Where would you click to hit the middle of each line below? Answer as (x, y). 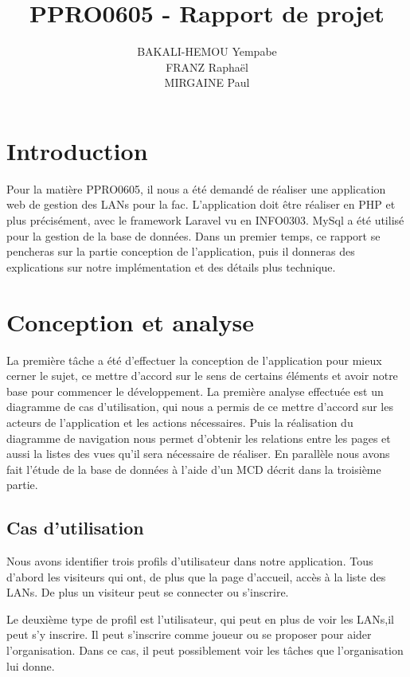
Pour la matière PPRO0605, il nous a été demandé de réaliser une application (196, 188)
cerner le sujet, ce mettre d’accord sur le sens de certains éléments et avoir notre (202, 376)
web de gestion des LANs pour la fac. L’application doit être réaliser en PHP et (201, 204)
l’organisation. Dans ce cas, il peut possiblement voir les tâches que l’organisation (205, 650)
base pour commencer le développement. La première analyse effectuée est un (195, 391)
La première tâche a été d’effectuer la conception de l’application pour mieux (194, 360)
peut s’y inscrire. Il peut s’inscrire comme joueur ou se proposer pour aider (189, 634)
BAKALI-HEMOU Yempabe (207, 51)
